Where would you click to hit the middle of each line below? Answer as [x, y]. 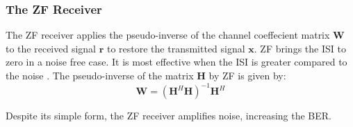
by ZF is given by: [247, 75]
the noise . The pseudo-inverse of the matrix [100, 75]
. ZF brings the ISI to [300, 48]
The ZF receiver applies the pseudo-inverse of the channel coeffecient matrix [168, 35]
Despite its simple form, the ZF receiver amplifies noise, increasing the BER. [169, 116]
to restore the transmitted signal [176, 48]
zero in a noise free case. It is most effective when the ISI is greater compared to [176, 62]
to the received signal [51, 48]
